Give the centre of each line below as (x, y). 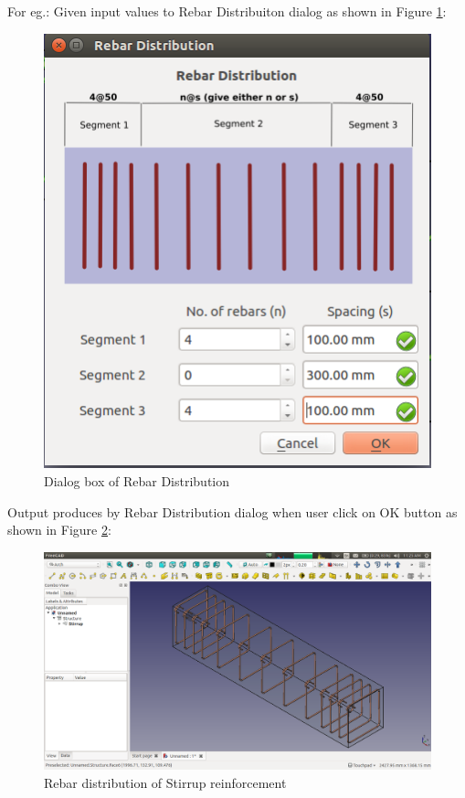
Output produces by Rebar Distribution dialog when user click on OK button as (232, 511)
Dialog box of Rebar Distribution (137, 481)
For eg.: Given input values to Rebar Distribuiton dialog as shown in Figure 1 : (227, 11)
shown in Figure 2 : (59, 530)
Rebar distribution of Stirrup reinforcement (165, 782)
